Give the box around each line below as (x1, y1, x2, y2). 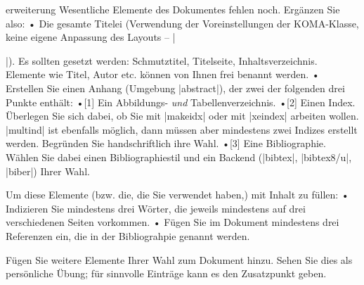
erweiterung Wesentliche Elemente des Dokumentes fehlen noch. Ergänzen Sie (6, 2, 340, 16)
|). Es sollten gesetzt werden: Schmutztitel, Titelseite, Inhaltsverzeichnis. (6, 53, 318, 68)
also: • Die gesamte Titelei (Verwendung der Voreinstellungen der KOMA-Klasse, (6, 15, 359, 30)
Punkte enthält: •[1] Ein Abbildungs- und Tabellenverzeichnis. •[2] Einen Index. (6, 94, 356, 109)
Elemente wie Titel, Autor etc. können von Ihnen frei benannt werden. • (6, 67, 320, 82)
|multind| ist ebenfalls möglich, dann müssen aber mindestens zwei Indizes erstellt (6, 122, 358, 137)
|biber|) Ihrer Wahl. (6, 163, 90, 178)
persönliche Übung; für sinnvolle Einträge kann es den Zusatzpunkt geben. (6, 266, 327, 281)
